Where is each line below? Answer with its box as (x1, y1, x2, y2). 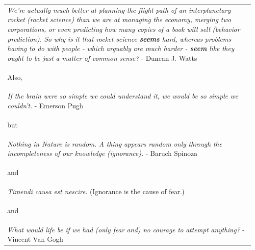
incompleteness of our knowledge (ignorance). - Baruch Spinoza (7, 148, 198, 158)
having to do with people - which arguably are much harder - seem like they (7, 43, 234, 53)
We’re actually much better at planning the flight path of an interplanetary (7, 4, 231, 15)
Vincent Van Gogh (7, 234, 63, 244)
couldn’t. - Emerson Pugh (7, 100, 83, 110)
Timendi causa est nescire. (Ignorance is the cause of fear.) (7, 186, 185, 196)
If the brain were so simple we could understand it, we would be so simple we (7, 91, 238, 101)
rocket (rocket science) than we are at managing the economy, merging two (7, 14, 231, 25)
